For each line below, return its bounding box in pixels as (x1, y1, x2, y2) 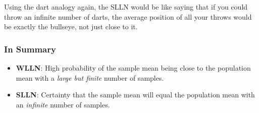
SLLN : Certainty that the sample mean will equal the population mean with (16, 89, 255, 100)
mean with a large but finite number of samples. (16, 72, 164, 83)
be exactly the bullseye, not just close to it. (4, 21, 138, 32)
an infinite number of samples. (16, 99, 110, 109)
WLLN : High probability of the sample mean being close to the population (16, 63, 251, 73)
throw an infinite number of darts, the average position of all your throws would (4, 11, 252, 22)
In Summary (4, 42, 56, 55)
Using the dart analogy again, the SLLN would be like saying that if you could (4, 2, 248, 12)
